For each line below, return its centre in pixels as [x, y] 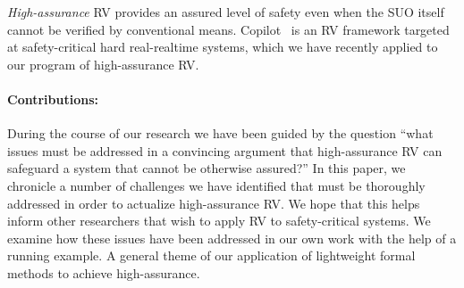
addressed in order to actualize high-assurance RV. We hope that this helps [214, 203]
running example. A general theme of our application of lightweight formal [211, 255]
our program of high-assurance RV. [103, 64]
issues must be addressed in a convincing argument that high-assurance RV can [225, 150]
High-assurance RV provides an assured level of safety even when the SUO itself [226, 12]
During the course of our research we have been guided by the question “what [220, 133]
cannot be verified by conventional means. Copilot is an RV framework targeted [228, 29]
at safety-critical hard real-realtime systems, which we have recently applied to [223, 47]
